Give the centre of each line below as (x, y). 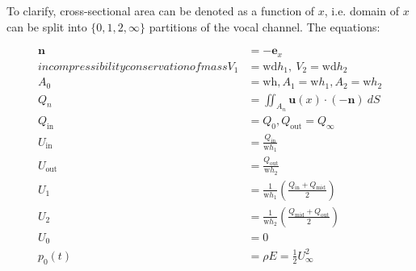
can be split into (47, 26)
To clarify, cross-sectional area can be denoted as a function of (161, 10)
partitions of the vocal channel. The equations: (265, 26)
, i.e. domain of (361, 10)
